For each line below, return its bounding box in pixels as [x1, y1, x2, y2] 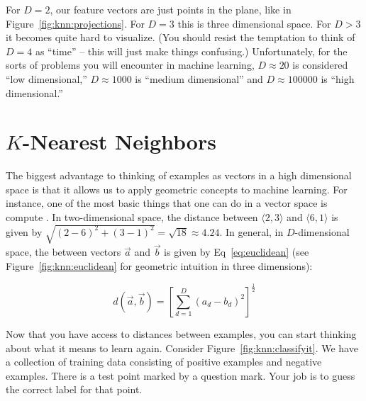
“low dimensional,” [6, 71, 87, 86]
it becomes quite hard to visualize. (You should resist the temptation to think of [6, 30, 355, 45]
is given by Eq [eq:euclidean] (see [164, 244, 309, 259]
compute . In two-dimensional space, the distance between [6, 210, 258, 225]
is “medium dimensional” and [135, 71, 263, 86]
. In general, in [219, 224, 284, 239]
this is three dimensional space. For [177, 16, 331, 30]
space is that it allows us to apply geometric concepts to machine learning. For [6, 181, 348, 196]
